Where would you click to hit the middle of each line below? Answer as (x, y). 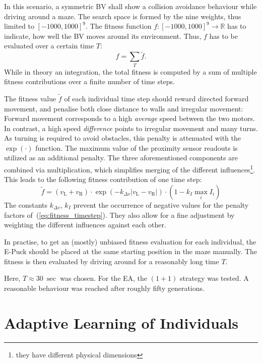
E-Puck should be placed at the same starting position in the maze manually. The (131, 251)
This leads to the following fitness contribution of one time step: (103, 179)
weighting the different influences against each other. (85, 225)
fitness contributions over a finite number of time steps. (89, 81)
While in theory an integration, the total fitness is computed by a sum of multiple (130, 71)
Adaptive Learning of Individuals (121, 322)
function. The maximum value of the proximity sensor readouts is (137, 147)
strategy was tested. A (214, 278)
